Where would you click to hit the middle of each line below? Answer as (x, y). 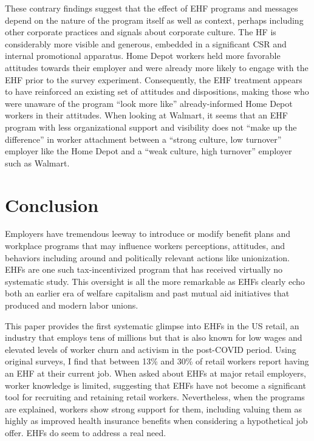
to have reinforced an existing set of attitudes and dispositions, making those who (157, 91)
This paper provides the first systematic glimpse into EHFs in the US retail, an (152, 325)
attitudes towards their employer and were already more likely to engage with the (157, 67)
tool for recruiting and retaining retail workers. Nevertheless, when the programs (155, 397)
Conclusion (52, 204)
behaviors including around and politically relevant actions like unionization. (147, 257)
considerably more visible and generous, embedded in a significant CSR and (146, 43)
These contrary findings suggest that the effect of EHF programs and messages (152, 8)
